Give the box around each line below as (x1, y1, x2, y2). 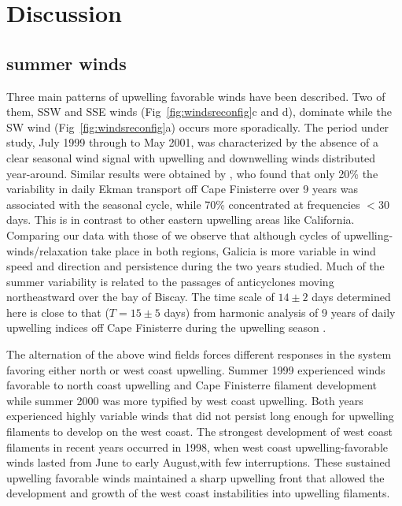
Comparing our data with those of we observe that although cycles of (6, 226, 341, 243)
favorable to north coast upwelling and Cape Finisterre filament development (6, 377, 378, 393)
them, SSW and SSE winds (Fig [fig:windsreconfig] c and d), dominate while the (6, 103, 392, 120)
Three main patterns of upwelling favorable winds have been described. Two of (6, 87, 385, 104)
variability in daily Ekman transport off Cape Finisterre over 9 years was (6, 180, 359, 197)
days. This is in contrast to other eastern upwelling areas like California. (6, 211, 355, 228)
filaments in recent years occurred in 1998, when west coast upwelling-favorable (6, 438, 389, 455)
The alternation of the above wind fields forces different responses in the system (6, 346, 392, 363)
